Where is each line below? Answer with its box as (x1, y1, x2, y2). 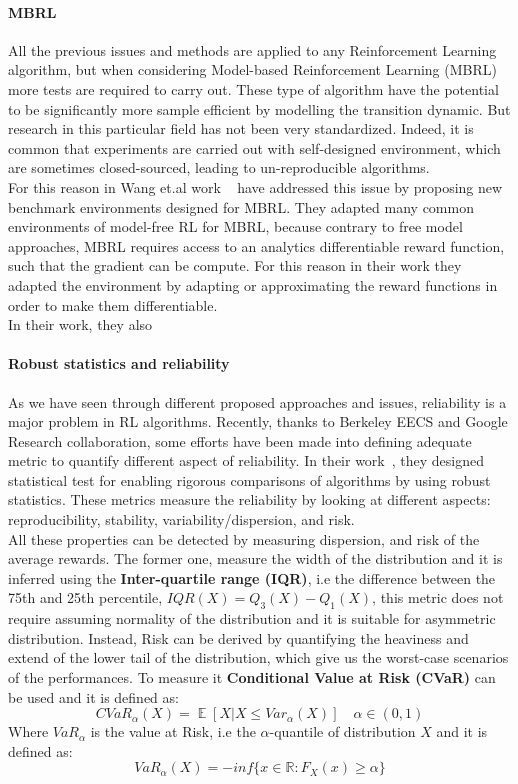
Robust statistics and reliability (8, 353, 230, 374)
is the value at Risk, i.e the (90, 721, 256, 742)
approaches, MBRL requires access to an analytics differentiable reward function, (8, 235, 505, 256)
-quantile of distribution (269, 721, 416, 742)
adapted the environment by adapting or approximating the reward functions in (8, 274, 498, 295)
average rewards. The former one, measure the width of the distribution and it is (8, 548, 503, 569)
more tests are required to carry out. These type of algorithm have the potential (8, 78, 499, 99)
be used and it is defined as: (8, 686, 179, 707)
